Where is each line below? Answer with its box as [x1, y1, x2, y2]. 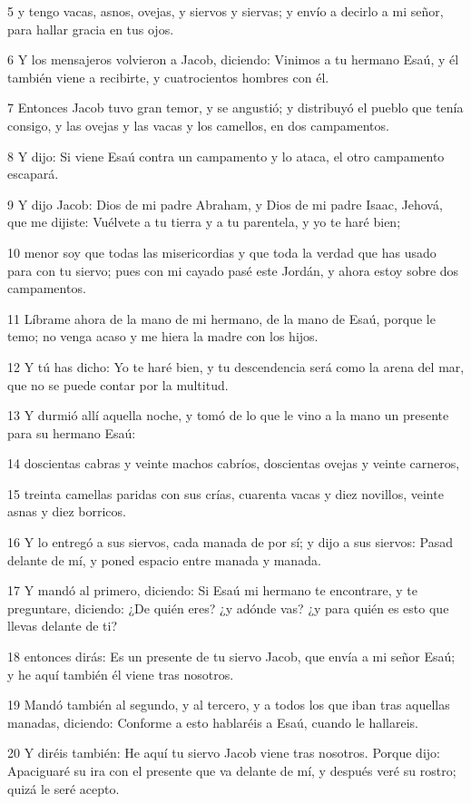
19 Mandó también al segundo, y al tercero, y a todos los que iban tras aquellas [7, 695, 450, 714]
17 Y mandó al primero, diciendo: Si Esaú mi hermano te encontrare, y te [7, 581, 417, 600]
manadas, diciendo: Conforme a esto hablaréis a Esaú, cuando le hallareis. [7, 712, 418, 731]
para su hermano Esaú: [7, 423, 136, 442]
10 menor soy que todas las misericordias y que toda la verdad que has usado [7, 242, 437, 261]
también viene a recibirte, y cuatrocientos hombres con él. [7, 67, 329, 86]
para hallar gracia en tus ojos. [7, 19, 174, 38]
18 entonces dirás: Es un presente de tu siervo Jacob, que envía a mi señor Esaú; [7, 647, 456, 666]
